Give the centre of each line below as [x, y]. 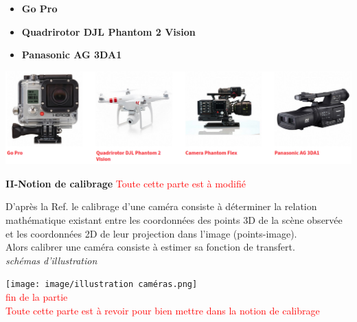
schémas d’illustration [51, 260]
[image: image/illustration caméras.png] [102, 285]
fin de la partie [37, 296]
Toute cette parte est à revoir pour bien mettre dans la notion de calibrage [163, 310]
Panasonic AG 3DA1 [72, 55]
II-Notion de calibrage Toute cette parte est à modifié [126, 183]
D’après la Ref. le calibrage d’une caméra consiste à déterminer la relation [161, 206]
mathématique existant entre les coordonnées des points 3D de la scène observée [174, 219]
